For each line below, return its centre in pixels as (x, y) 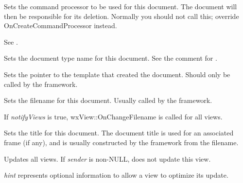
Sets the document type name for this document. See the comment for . (111, 58)
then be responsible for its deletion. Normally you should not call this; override (121, 16)
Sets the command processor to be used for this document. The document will (121, 6)
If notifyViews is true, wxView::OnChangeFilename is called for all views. (113, 116)
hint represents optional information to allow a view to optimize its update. (116, 175)
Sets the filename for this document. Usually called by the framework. (108, 100)
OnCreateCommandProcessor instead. (61, 25)
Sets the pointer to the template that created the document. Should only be (117, 74)
